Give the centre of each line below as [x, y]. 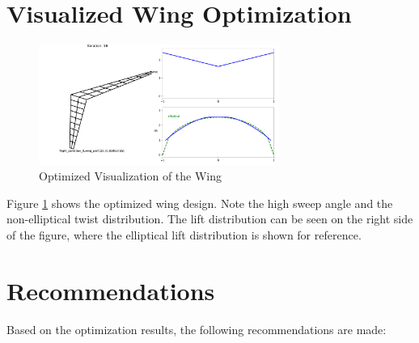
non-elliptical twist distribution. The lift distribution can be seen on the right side [210, 219]
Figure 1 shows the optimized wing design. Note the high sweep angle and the [200, 203]
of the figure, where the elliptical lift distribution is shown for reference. [184, 234]
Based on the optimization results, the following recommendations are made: [197, 329]
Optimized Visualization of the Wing [131, 176]
